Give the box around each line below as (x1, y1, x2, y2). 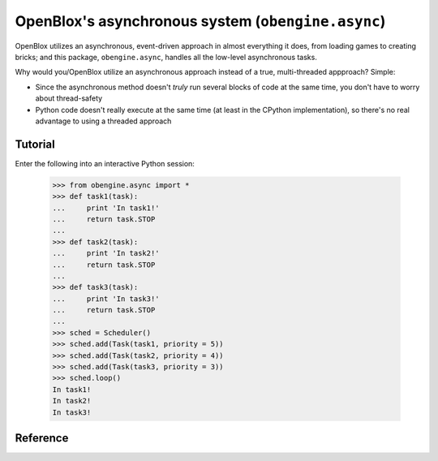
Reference (15, 431, 69, 445)
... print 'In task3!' (52, 294, 160, 304)
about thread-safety (35, 93, 103, 103)
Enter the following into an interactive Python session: (15, 158, 195, 168)
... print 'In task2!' (52, 248, 160, 258)
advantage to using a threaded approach (35, 116, 172, 126)
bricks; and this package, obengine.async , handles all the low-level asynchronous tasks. (15, 52, 318, 62)
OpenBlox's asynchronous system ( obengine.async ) (15, 12, 386, 30)
